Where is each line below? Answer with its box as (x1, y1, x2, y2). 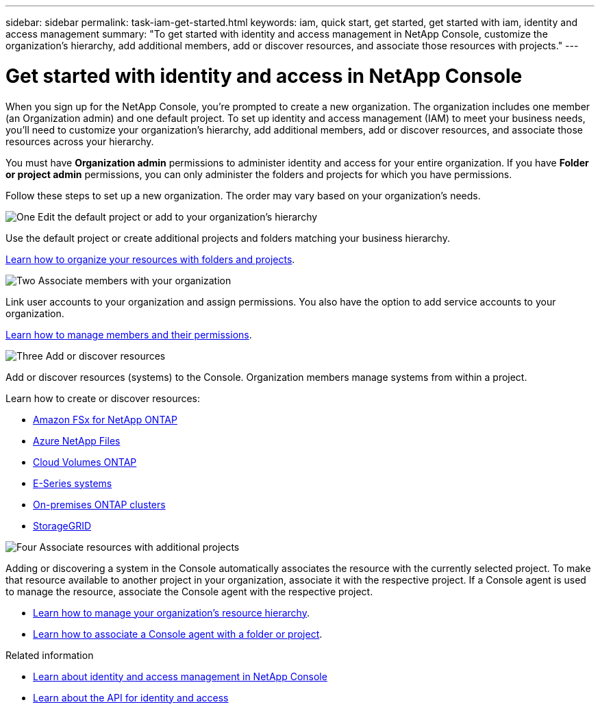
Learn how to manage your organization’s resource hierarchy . (33, 606, 310, 619)
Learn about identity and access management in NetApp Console (33, 670, 327, 682)
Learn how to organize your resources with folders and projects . (5, 253, 295, 265)
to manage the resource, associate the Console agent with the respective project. (5, 585, 373, 597)
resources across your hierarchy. (5, 135, 154, 147)
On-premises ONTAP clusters (33, 498, 166, 510)
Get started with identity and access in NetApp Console (5, 64, 523, 88)
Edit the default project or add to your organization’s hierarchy (38, 210, 318, 223)
